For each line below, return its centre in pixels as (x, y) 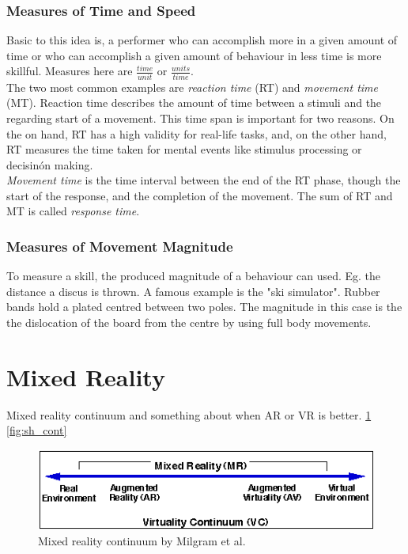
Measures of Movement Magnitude (120, 246)
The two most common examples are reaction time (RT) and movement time (192, 87)
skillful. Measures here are (70, 71)
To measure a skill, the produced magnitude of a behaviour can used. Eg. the (194, 276)
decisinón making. (50, 164)
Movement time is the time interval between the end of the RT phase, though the (204, 180)
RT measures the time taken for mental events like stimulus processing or (184, 149)
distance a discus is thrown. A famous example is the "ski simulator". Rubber (193, 291)
